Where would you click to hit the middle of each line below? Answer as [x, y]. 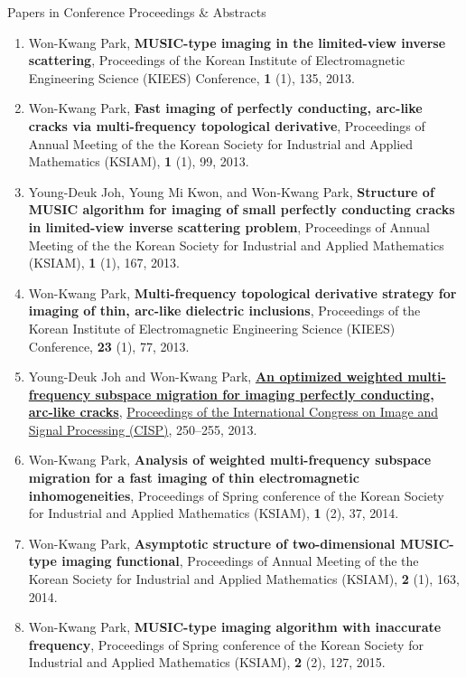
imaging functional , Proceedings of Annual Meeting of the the [240, 561]
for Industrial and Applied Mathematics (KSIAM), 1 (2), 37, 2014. [214, 513]
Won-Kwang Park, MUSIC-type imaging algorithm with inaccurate [235, 627]
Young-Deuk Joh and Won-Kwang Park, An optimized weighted [215, 377]
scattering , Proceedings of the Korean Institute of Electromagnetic [217, 60]
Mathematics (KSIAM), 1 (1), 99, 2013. [139, 161]
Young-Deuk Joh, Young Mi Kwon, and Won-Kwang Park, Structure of [231, 191]
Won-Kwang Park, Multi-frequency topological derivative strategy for [242, 292]
